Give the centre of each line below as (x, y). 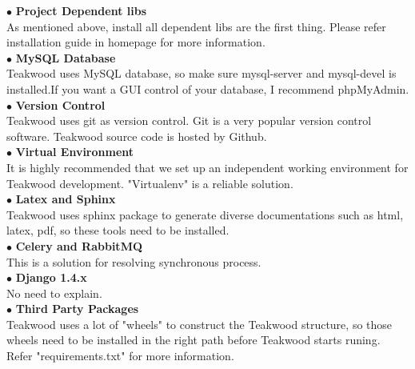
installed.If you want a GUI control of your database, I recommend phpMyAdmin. (208, 88)
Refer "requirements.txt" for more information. (120, 356)
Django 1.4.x (51, 277)
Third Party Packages (77, 309)
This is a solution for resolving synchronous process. (134, 261)
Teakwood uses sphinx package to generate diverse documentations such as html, (205, 214)
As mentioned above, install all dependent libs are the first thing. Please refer (196, 26)
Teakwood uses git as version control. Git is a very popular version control (189, 120)
